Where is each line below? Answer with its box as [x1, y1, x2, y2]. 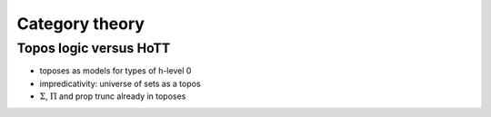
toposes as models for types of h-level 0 [39, 65, 192, 76]
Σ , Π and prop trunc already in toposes [39, 91, 186, 102]
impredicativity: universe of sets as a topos [39, 78, 201, 89]
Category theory [16, 14, 145, 34]
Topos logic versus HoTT [16, 40, 171, 56]
